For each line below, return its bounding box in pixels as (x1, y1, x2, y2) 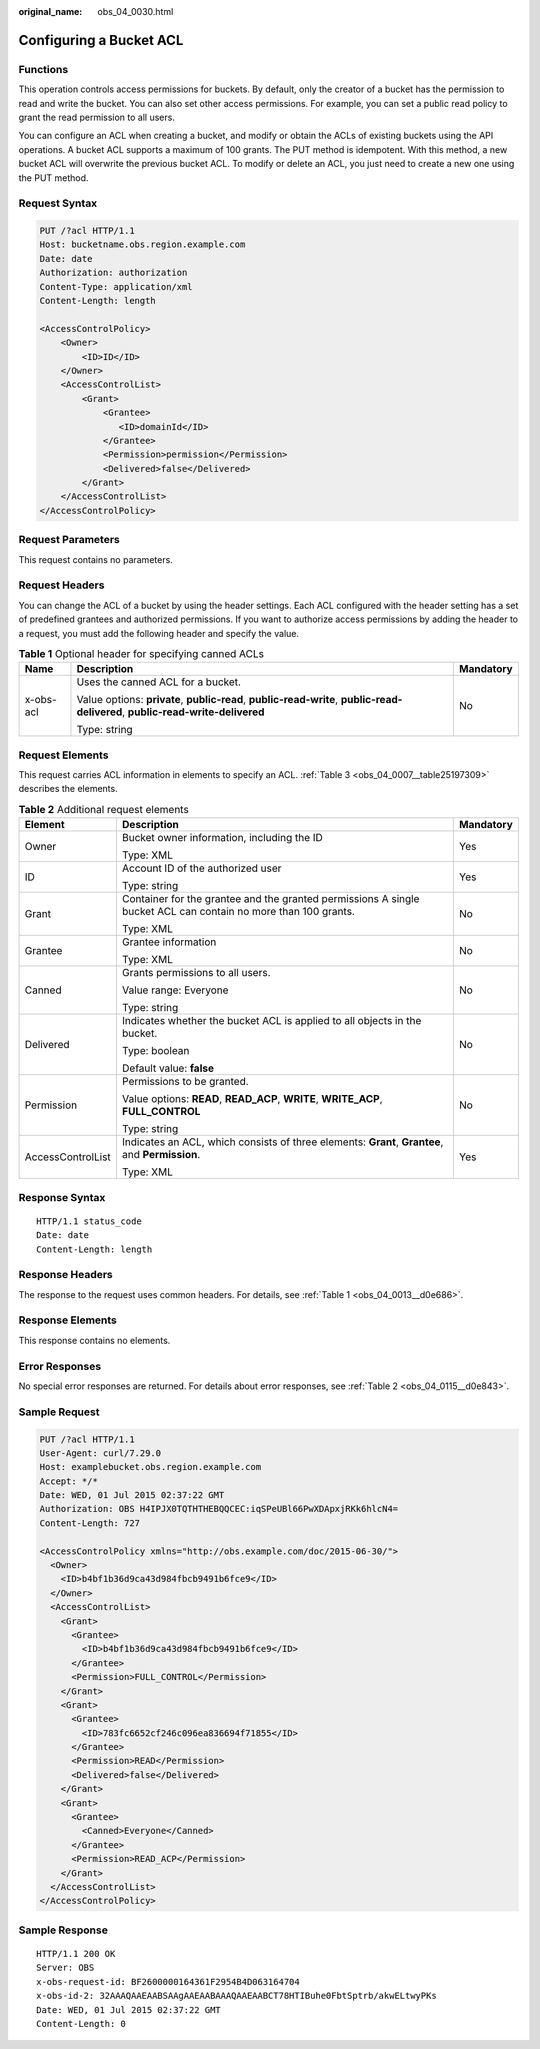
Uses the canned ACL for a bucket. (76, 675, 242, 689)
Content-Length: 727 (39, 1517, 140, 1529)
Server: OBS (36, 1962, 95, 1974)
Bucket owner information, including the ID (121, 831, 324, 845)
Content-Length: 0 (36, 2018, 127, 2029)
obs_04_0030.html (97, 6, 174, 17)
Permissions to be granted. (121, 1075, 249, 1089)
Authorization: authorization (39, 267, 188, 279)
